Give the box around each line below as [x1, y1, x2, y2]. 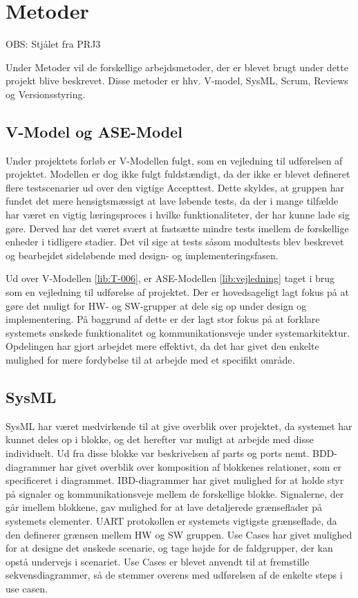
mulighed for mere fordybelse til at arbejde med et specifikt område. [6, 353, 295, 367]
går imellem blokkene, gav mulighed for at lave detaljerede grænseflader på [6, 500, 322, 514]
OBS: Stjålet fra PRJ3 [6, 37, 101, 51]
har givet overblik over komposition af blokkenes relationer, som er [59, 459, 341, 474]
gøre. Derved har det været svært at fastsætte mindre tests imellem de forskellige [6, 221, 349, 235]
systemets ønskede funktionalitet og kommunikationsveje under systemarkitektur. [6, 325, 350, 339]
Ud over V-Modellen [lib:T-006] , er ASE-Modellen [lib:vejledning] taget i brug [6, 271, 335, 286]
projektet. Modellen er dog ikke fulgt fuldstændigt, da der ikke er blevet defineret [6, 167, 350, 181]
